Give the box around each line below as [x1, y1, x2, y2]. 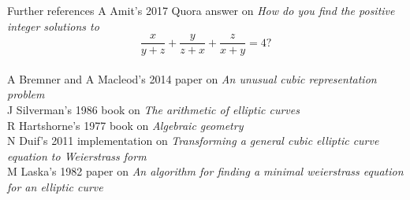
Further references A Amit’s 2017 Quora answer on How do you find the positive [7, 2, 395, 18]
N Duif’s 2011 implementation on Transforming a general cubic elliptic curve [7, 132, 379, 149]
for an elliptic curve [7, 179, 103, 194]
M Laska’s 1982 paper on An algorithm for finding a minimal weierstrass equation [7, 163, 404, 180]
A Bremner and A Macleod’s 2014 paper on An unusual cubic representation [7, 70, 377, 87]
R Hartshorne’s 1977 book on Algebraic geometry [7, 117, 244, 133]
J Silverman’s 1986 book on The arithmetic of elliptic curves [7, 102, 300, 118]
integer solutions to [7, 17, 99, 34]
